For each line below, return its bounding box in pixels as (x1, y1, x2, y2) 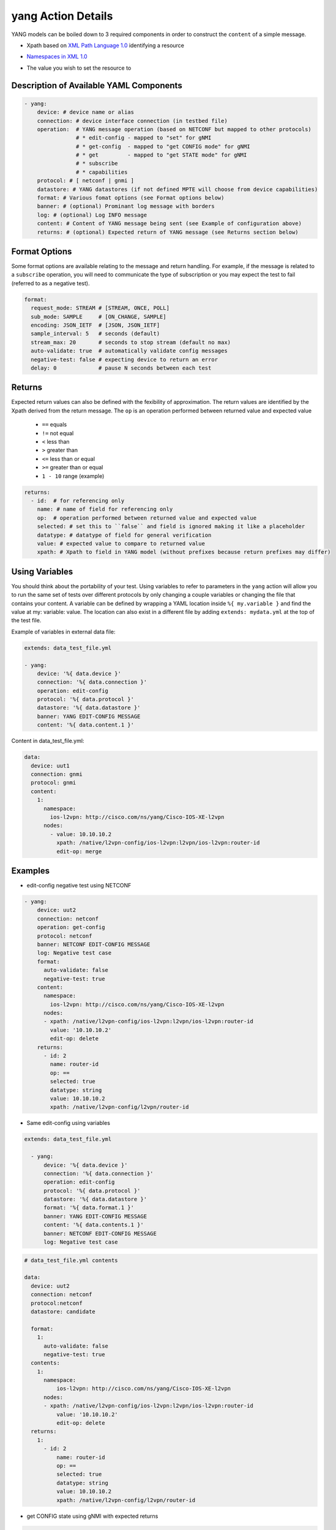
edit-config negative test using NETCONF (26, 882, 132, 889)
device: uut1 (31, 762, 70, 769)
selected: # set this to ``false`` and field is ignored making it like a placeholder (37, 523, 305, 530)
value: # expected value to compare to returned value (37, 540, 205, 547)
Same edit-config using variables (26, 1119, 110, 1127)
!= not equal (42, 429, 74, 437)
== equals (42, 421, 67, 428)
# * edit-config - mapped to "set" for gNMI (75, 135, 212, 141)
